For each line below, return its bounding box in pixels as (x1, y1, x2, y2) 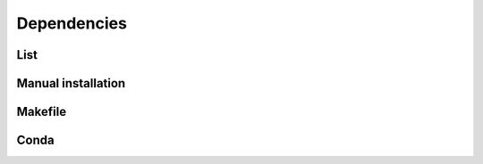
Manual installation (16, 76, 126, 91)
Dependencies (16, 13, 127, 33)
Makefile (16, 104, 67, 119)
